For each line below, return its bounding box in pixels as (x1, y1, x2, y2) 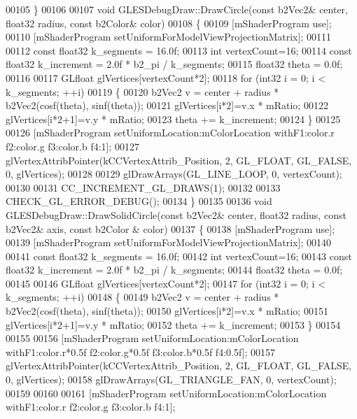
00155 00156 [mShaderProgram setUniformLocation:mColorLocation (6, 331, 299, 346)
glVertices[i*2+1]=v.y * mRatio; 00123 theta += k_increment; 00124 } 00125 (6, 111, 341, 126)
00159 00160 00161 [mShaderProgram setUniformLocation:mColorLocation (6, 385, 327, 400)
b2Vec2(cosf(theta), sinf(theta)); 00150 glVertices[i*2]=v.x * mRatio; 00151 (6, 304, 328, 318)
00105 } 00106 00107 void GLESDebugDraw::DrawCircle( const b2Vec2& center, (6, 2, 348, 16)
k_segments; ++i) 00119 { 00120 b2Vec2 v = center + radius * (6, 84, 279, 99)
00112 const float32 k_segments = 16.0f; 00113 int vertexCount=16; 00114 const (6, 43, 352, 57)
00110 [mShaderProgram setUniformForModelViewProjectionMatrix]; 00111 (6, 29, 331, 44)
